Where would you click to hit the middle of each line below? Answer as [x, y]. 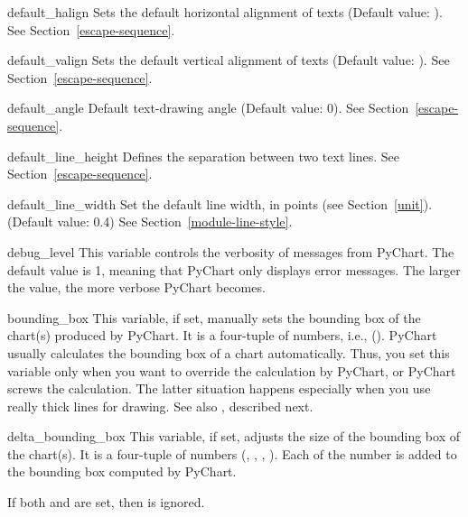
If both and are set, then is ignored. [106, 502]
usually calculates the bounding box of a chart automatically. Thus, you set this [229, 352]
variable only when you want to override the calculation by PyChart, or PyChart [232, 370]
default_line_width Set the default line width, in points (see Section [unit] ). [220, 203]
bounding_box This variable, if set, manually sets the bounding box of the [214, 317]
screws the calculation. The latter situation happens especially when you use [219, 388]
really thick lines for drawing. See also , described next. [160, 406]
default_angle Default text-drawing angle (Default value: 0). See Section [208, 108]
